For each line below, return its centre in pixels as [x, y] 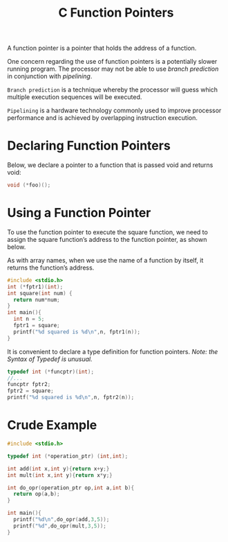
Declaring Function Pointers [89, 146]
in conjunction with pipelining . [50, 76]
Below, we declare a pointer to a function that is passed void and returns [110, 165]
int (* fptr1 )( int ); [35, 287]
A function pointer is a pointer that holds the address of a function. [102, 48]
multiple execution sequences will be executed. [75, 97]
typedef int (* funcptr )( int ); [51, 371]
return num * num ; [37, 299]
